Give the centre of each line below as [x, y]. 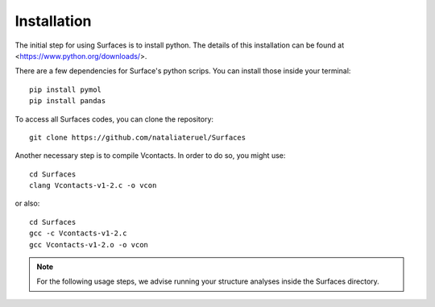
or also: [27, 203]
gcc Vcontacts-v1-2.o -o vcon [89, 245]
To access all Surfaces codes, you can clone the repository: [114, 119]
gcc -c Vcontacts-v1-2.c [78, 233]
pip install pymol [66, 89]
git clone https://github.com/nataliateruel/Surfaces [137, 137]
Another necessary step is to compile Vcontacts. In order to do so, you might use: [150, 156]
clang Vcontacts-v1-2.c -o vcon [93, 186]
